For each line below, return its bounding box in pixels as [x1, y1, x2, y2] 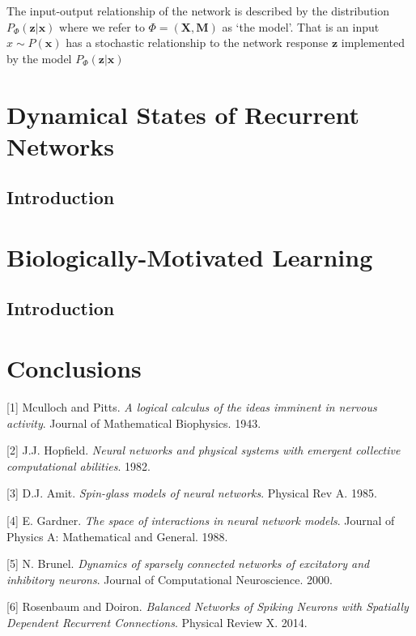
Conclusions [6, 352, 142, 385]
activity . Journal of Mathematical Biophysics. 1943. [6, 414, 261, 431]
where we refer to [59, 18, 145, 35]
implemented [341, 34, 405, 51]
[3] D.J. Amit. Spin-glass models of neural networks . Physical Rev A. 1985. [6, 484, 377, 502]
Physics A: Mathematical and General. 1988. [6, 527, 228, 544]
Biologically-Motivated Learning [6, 240, 373, 273]
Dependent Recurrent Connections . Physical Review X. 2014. [6, 613, 308, 630]
